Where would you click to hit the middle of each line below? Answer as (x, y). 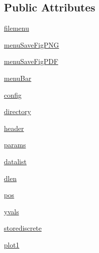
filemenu (16, 28)
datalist (15, 161)
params (15, 145)
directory (17, 111)
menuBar (18, 78)
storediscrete (23, 228)
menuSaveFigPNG (32, 44)
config (13, 95)
